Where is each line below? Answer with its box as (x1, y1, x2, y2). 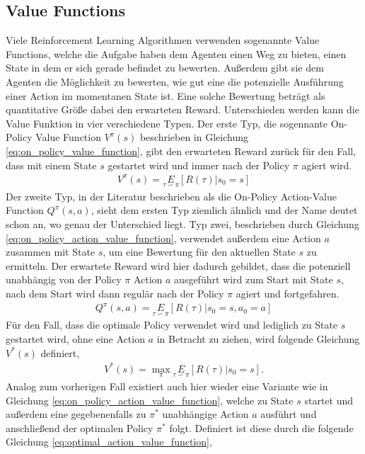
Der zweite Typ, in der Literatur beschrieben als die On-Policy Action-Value (6, 188, 337, 203)
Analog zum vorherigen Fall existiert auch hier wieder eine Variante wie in (6, 378, 328, 393)
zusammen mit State (6, 244, 95, 259)
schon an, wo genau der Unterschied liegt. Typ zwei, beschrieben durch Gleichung (6, 217, 359, 232)
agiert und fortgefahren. (236, 286, 340, 301)
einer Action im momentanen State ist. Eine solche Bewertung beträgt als (6, 88, 325, 103)
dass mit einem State (6, 157, 97, 172)
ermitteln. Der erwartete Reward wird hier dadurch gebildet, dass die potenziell (6, 258, 351, 273)
